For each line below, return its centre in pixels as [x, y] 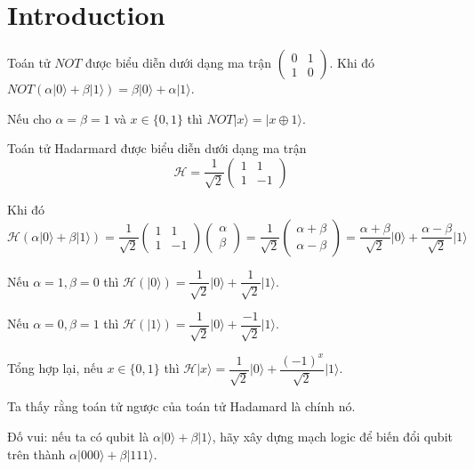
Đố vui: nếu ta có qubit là [78, 436]
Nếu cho [29, 118]
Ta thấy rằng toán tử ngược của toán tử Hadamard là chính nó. [181, 406]
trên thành [36, 454]
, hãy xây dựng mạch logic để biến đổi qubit [332, 436]
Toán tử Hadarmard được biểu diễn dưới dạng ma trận [157, 148]
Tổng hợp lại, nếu [55, 368]
